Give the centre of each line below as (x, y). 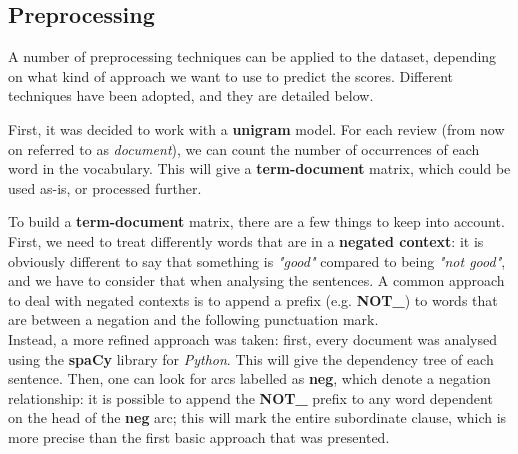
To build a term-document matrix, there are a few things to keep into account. (256, 221)
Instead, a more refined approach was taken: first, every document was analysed (252, 338)
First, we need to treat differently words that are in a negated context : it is (246, 240)
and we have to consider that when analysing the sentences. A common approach (256, 280)
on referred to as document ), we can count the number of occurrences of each (244, 148)
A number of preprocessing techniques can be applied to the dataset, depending (252, 56)
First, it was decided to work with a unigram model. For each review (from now (256, 128)
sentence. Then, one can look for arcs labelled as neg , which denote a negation (249, 378)
